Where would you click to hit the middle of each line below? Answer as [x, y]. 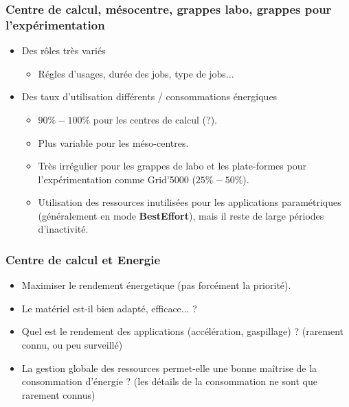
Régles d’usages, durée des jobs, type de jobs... [136, 73]
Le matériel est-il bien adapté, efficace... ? [109, 308]
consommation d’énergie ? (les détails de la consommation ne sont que [169, 381]
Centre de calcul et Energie [83, 259]
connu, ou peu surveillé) [72, 345]
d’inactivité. [63, 229]
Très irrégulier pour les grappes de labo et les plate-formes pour [172, 166]
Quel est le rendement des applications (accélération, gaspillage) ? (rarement [183, 331]
